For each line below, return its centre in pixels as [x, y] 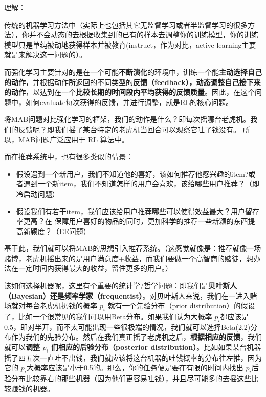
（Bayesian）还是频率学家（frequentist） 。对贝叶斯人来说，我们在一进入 [127, 295]
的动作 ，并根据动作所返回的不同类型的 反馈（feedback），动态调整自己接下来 [132, 82]
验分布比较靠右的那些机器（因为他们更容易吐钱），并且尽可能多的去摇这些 [128, 378]
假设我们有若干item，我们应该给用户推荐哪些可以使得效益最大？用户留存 [138, 211]
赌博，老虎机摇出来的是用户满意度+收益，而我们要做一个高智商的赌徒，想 [129, 258]
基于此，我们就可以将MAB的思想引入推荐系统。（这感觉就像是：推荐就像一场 [133, 248]
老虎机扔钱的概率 [68, 306]
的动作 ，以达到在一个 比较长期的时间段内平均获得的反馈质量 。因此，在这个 [129, 92]
